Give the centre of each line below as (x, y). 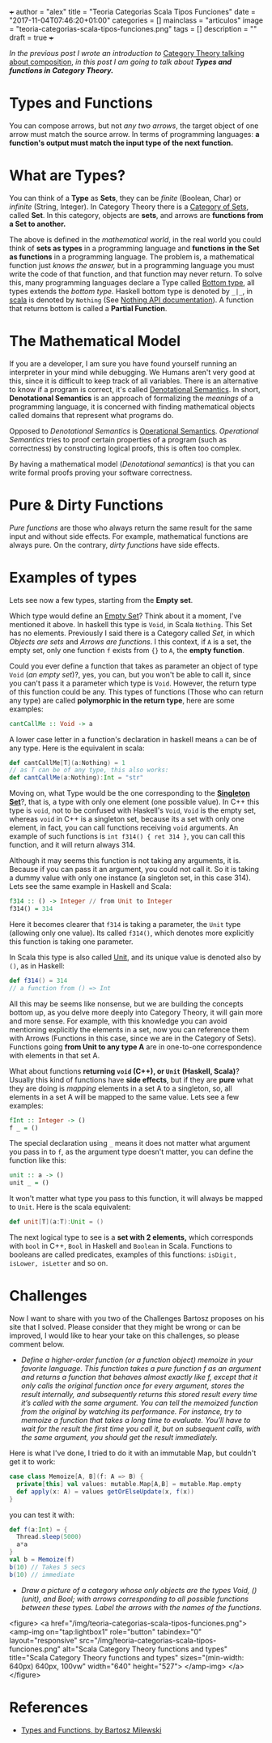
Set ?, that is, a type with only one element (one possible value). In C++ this (134, 802)
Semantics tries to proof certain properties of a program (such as (118, 439)
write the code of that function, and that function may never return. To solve (136, 274)
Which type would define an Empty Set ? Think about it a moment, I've (125, 616)
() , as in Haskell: (37, 965)
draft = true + (32, 37)
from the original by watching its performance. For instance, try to (131, 1412)
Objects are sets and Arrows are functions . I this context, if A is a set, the (130, 641)
